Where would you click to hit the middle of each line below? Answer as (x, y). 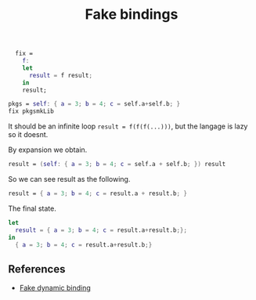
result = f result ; (60, 75)
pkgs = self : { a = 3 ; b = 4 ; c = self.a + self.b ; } (94, 104)
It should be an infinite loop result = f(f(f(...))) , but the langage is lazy (128, 126)
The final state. (32, 208)
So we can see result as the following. (69, 179)
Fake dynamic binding (55, 288)
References (37, 269)
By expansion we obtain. (48, 150)
